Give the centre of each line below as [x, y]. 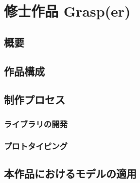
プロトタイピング [36, 146]
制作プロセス [35, 100]
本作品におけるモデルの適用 [70, 173]
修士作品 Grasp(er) [67, 11]
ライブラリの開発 [36, 124]
